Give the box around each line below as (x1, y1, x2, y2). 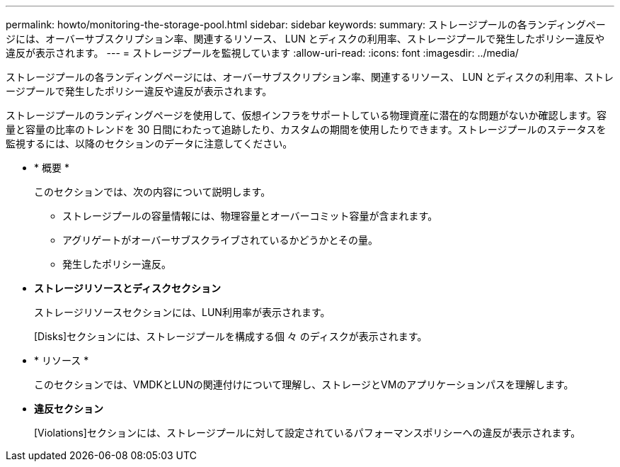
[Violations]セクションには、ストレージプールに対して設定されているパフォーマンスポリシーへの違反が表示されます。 (34, 427, 581, 439)
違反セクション (34, 403, 103, 415)
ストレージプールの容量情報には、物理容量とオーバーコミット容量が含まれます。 (62, 210, 438, 222)
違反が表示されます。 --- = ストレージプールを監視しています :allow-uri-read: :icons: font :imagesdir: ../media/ (6, 47, 519, 59)
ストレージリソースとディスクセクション (34, 282, 222, 294)
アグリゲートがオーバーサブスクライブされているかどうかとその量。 (62, 234, 379, 246)
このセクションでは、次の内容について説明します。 (34, 186, 271, 198)
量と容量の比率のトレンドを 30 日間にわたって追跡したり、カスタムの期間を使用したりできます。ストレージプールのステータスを (6, 123, 607, 135)
